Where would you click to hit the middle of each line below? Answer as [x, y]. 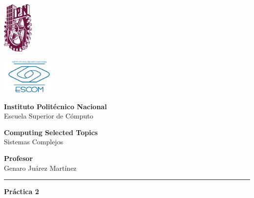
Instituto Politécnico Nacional [55, 106]
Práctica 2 [21, 191]
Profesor [19, 158]
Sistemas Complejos [34, 142]
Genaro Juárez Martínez [40, 168]
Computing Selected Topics [51, 132]
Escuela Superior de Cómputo [49, 116]
